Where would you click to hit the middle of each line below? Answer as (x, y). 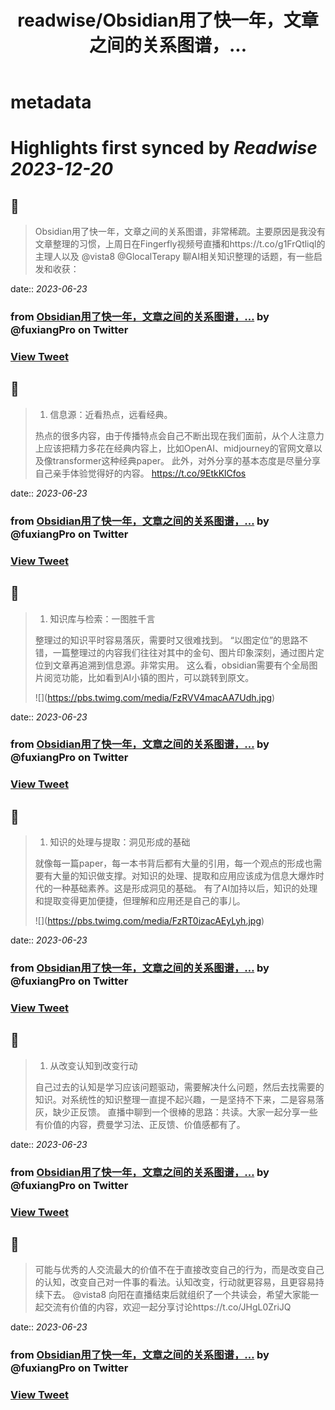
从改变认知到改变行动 (93, 1065)
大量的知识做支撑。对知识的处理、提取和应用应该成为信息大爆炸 (184, 876)
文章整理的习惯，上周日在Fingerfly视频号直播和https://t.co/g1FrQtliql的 (180, 244)
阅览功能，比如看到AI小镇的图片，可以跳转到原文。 (149, 677)
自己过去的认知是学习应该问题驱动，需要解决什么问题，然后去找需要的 (179, 1087)
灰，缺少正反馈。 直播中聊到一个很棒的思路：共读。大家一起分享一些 (176, 1112)
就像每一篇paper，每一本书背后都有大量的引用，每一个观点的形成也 (174, 863)
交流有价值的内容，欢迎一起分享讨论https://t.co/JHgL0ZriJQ (167, 1307)
